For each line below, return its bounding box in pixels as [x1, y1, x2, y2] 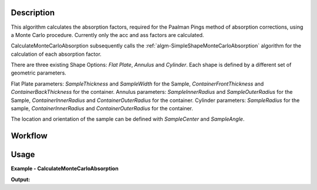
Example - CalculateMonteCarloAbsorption [11, 165, 119, 172]
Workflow [11, 131, 48, 141]
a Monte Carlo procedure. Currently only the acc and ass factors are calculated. [11, 31, 204, 38]
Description [11, 8, 55, 18]
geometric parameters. [11, 69, 67, 76]
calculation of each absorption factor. [11, 50, 102, 57]
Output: [11, 176, 31, 183]
